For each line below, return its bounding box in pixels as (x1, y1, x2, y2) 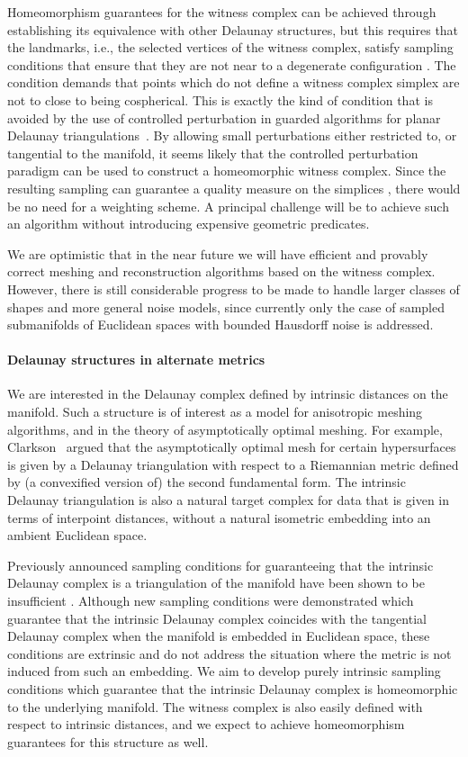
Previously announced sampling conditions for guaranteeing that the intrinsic (7, 555, 434, 574)
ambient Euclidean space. (7, 526, 148, 545)
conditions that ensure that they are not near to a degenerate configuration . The (7, 55, 456, 74)
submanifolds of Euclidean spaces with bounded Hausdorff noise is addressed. (7, 315, 434, 334)
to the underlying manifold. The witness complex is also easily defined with (7, 697, 423, 716)
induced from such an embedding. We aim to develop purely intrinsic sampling (7, 662, 441, 680)
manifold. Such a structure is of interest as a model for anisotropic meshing (7, 402, 423, 421)
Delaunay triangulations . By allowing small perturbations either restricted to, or (7, 126, 457, 145)
